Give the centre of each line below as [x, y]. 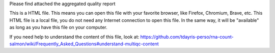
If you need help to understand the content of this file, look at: [74, 37]
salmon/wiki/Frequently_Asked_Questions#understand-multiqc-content [84, 44]
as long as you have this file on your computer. [59, 28]
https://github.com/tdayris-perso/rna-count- [187, 37]
